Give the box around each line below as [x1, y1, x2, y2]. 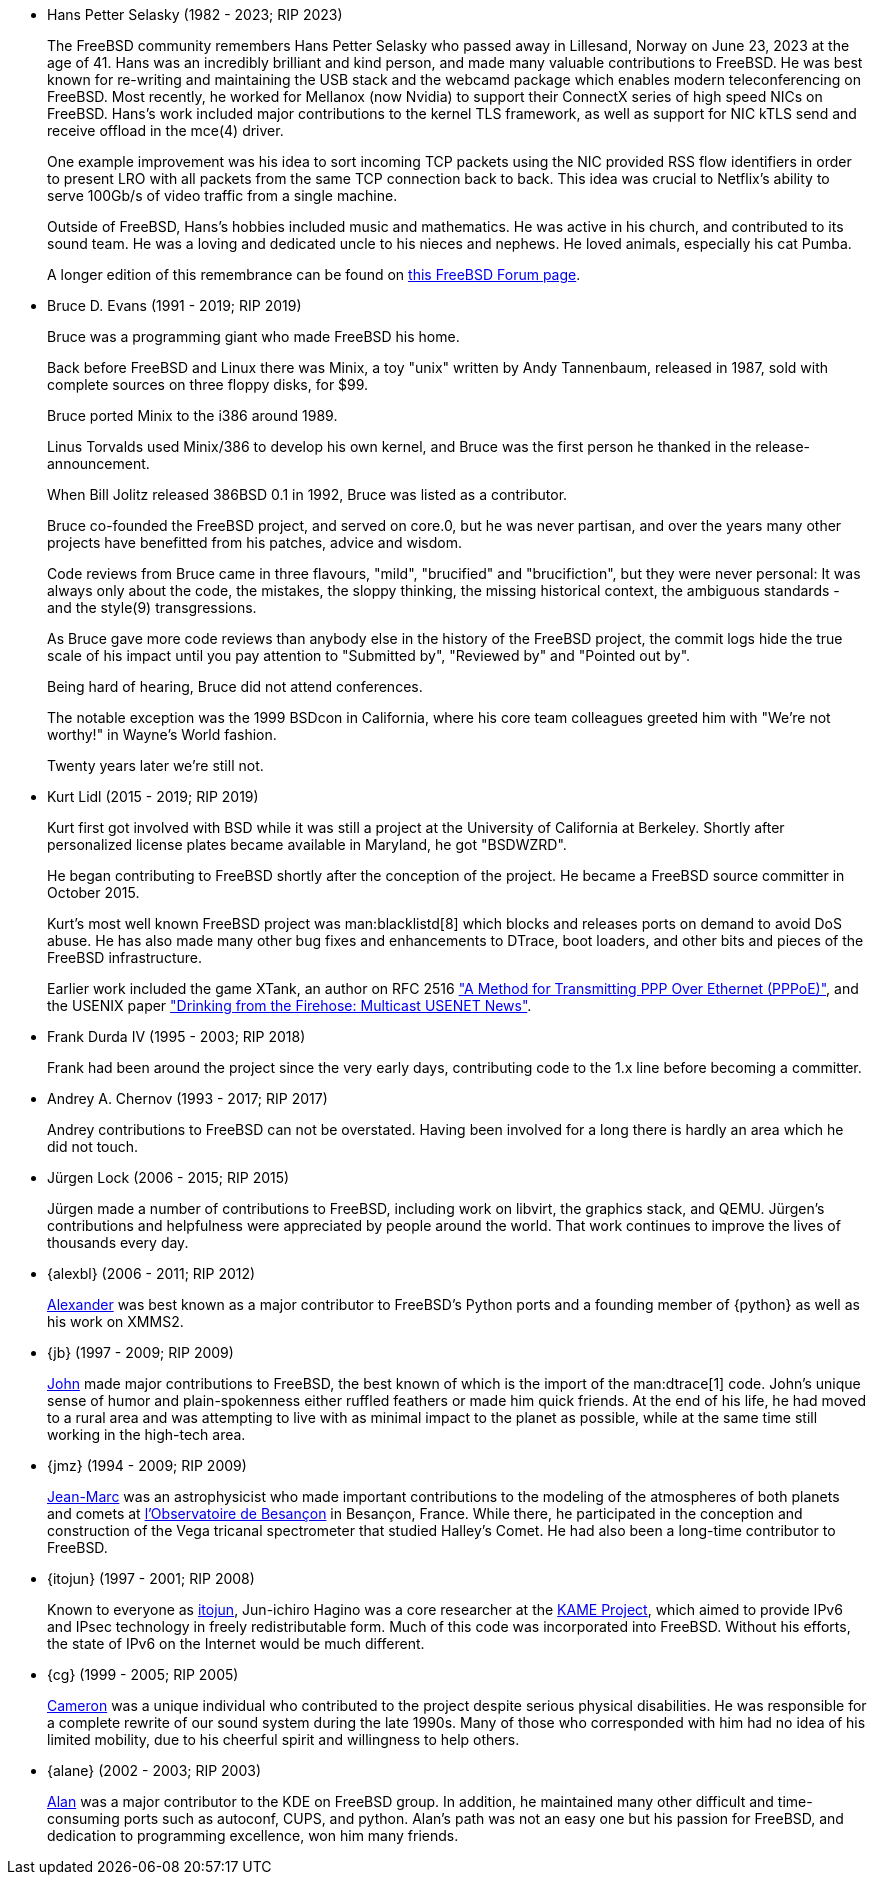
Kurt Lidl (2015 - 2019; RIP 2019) [47, 788, 259, 805]
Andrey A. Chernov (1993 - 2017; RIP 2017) [47, 1090, 328, 1107]
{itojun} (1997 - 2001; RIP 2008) [47, 1570, 255, 1587]
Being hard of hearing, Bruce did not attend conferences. [47, 678, 423, 695]
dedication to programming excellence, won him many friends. [47, 1827, 459, 1844]
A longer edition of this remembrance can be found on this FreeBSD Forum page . [47, 266, 581, 283]
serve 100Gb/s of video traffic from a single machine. [47, 187, 398, 204]
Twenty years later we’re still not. [47, 757, 264, 774]
